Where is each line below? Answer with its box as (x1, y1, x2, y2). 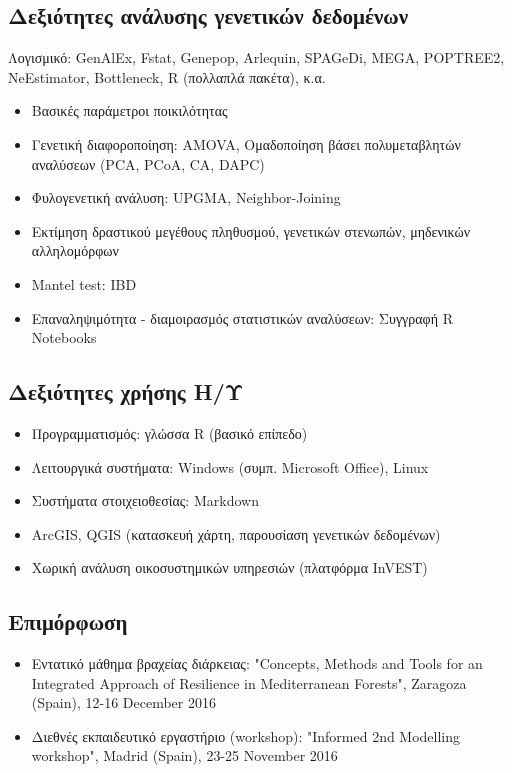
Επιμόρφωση (8, 606, 128, 637)
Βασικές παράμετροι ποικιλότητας (31, 100, 228, 121)
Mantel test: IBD (31, 273, 137, 294)
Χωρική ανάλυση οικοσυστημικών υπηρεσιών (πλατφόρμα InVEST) (31, 557, 428, 578)
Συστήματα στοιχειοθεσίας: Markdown (31, 490, 259, 511)
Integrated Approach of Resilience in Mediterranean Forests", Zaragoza (31, 672, 467, 693)
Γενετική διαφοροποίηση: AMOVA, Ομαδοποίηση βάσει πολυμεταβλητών (31, 133, 461, 154)
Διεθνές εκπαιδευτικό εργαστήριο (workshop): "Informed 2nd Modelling (31, 725, 461, 746)
